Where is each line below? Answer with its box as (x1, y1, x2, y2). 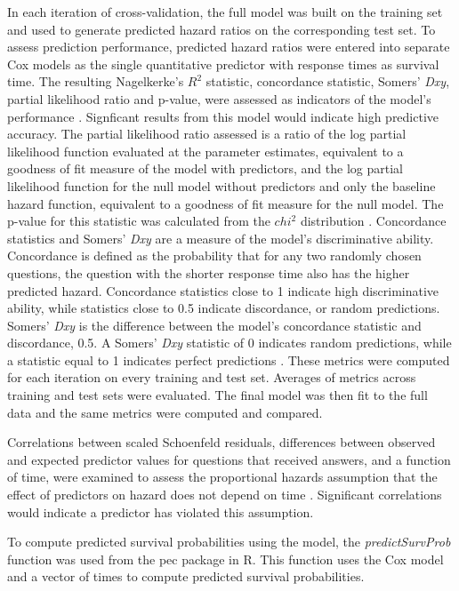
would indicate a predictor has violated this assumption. (7, 502, 314, 521)
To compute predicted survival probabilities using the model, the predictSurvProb (7, 532, 451, 551)
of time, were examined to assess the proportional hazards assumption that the (7, 467, 438, 486)
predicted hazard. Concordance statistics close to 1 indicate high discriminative (7, 281, 439, 299)
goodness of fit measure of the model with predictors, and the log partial (7, 159, 403, 178)
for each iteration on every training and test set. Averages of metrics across (7, 368, 416, 387)
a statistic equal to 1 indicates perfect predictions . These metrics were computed (7, 350, 450, 369)
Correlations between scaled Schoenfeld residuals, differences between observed (7, 433, 436, 451)
